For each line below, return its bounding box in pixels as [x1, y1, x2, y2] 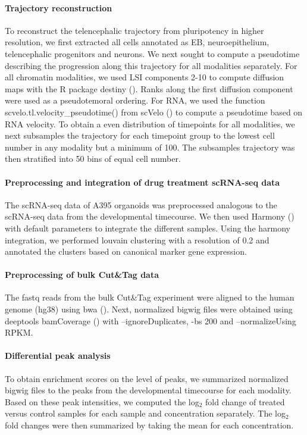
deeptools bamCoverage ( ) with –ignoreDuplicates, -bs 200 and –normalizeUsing [5, 314, 296, 327]
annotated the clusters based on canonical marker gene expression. [5, 245, 247, 258]
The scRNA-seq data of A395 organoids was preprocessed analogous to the [5, 198, 277, 211]
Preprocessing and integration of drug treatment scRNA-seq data [5, 176, 280, 188]
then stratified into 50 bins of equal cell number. [5, 152, 181, 165]
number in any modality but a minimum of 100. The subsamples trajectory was [5, 140, 295, 153]
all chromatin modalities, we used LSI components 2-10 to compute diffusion [5, 71, 284, 83]
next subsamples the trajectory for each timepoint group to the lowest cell [5, 129, 275, 142]
